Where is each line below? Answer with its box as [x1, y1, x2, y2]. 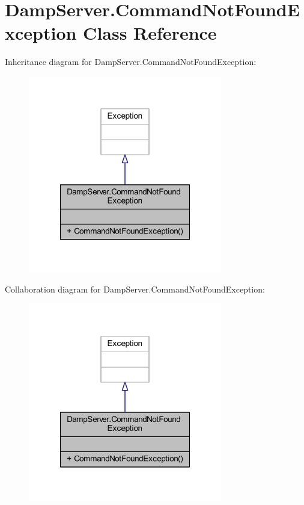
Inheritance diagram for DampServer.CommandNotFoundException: [5, 55, 257, 68]
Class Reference [83, 20, 217, 45]
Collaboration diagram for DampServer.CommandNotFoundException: [5, 283, 265, 296]
